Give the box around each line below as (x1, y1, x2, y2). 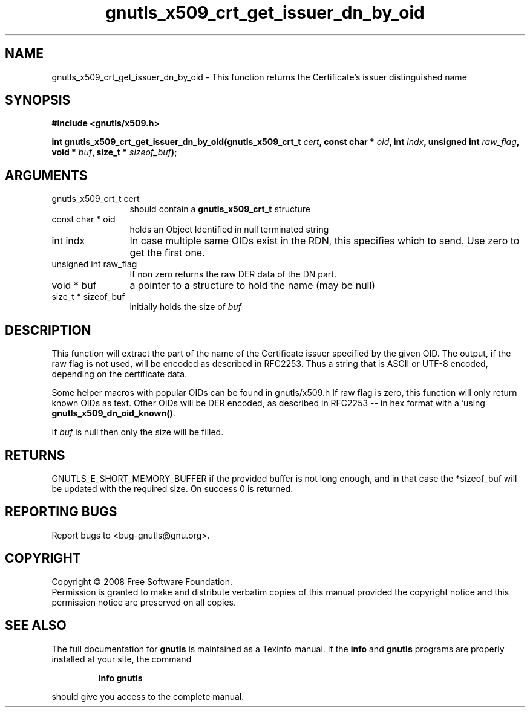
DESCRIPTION (5, 322, 91, 338)
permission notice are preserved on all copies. (51, 597, 236, 607)
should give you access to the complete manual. (51, 691, 244, 702)
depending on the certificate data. (51, 369, 188, 380)
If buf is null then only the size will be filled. (51, 427, 224, 438)
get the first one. (129, 247, 205, 259)
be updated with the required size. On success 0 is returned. (51, 483, 293, 494)
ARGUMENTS (5, 167, 88, 183)
